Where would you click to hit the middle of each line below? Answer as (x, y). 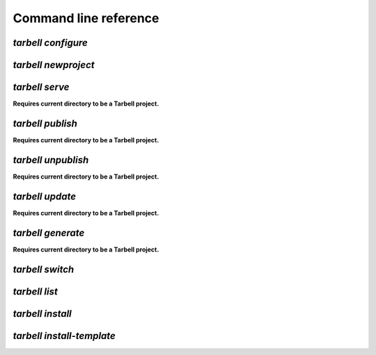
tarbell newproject (54, 65)
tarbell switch (44, 269)
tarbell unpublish (51, 160)
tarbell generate (49, 233)
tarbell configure (50, 43)
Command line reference (86, 18)
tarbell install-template (64, 336)
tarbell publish (45, 123)
